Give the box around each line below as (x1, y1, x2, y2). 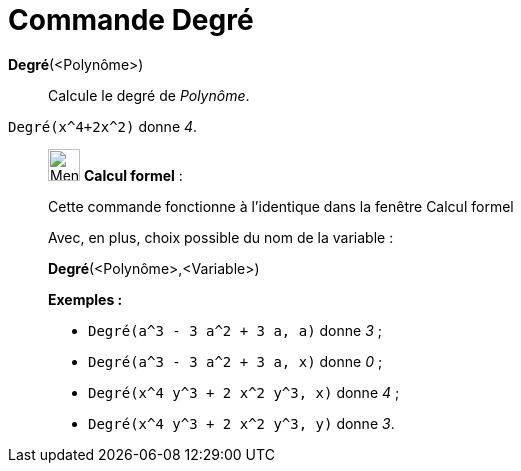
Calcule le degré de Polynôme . (48, 86, 250, 104)
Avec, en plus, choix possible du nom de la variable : (48, 228, 394, 246)
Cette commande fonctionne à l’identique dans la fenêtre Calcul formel (48, 197, 514, 215)
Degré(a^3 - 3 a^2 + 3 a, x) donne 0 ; (88, 352, 383, 370)
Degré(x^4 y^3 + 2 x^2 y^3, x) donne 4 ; (88, 383, 400, 401)
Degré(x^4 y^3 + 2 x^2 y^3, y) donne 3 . (88, 414, 395, 432)
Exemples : (48, 290, 123, 308)
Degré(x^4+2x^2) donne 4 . (8, 117, 198, 135)
